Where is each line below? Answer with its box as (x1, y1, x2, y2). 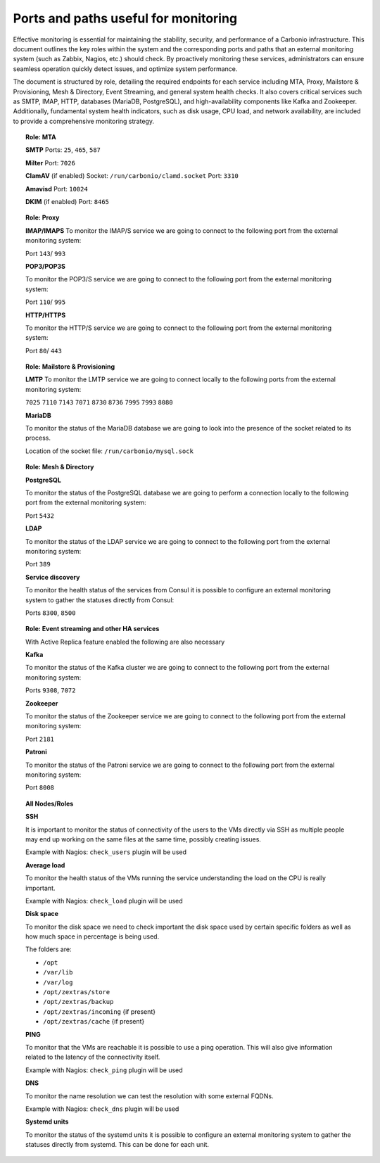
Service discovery (25, 573, 80, 581)
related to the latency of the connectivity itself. (25, 1053, 160, 1062)
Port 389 (25, 560, 51, 568)
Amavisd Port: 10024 (25, 184, 88, 193)
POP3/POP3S (25, 262, 66, 270)
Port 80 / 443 (25, 346, 63, 355)
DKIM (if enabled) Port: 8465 (25, 198, 109, 206)
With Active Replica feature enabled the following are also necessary (25, 637, 225, 646)
